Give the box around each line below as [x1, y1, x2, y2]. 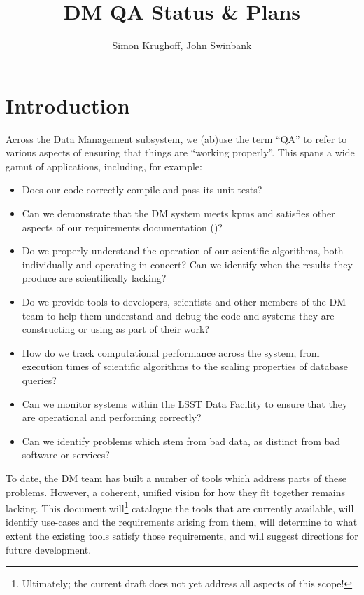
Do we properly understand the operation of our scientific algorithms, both [22, 243, 344, 258]
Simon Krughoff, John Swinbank [112, 38, 252, 53]
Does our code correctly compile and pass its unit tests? [22, 182, 262, 197]
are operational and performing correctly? [22, 410, 202, 425]
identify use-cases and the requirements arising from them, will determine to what [6, 514, 358, 529]
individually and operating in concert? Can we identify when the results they [22, 257, 353, 271]
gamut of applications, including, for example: [6, 158, 202, 173]
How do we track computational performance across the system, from [22, 345, 320, 360]
